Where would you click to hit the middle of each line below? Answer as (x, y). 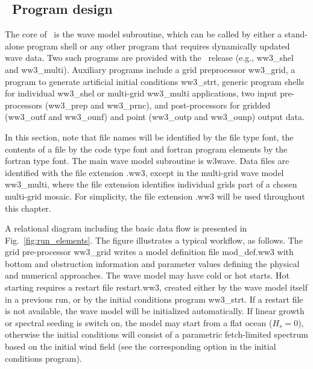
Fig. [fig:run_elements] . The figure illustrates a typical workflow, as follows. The (154, 240)
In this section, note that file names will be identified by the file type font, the (149, 137)
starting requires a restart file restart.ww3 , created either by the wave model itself (156, 287)
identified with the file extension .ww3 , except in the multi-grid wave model (144, 172)
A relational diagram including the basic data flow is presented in (126, 228)
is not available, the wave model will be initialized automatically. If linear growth (155, 311)
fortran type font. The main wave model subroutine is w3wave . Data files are (147, 161)
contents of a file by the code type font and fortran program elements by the (146, 149)
